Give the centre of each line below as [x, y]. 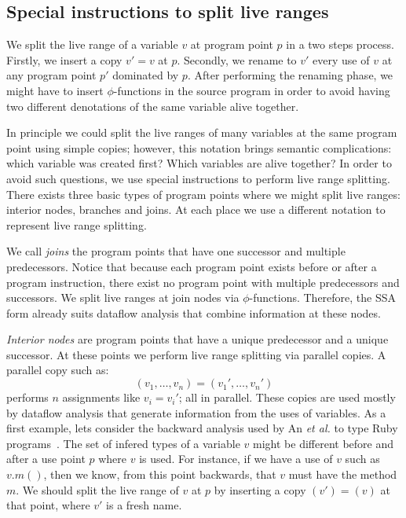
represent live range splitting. [77, 224]
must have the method [343, 474]
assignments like [101, 397]
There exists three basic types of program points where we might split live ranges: [203, 194]
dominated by [146, 75]
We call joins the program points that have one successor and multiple [176, 251]
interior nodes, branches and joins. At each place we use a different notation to [196, 209]
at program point [232, 44]
